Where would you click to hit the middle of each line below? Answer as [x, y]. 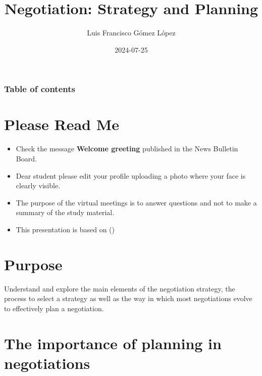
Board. [26, 158]
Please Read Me [62, 124]
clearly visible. [38, 185]
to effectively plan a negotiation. [54, 308]
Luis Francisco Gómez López [131, 33]
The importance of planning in [113, 343]
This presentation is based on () [65, 229]
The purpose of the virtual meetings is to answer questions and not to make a [136, 202]
